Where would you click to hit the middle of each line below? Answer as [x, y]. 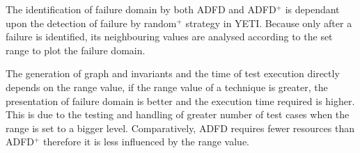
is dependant [312, 9]
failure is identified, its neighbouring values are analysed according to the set [169, 37]
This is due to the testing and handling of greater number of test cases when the [178, 114]
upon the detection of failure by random [91, 23]
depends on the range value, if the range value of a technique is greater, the [167, 87]
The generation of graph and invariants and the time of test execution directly [173, 73]
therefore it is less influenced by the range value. [147, 142]
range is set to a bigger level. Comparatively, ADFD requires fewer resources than [180, 128]
